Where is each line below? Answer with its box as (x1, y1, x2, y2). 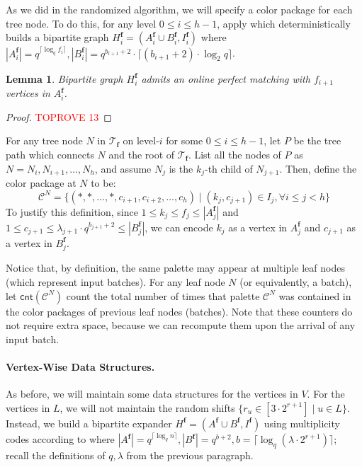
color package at (6, 175, 77, 190)
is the (169, 161, 193, 175)
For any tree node (6, 133, 83, 148)
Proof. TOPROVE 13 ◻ (6, 109, 112, 124)
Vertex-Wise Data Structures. (6, 359, 155, 374)
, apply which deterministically (217, 16, 351, 30)
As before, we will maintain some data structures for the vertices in (6, 386, 298, 401)
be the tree (293, 133, 341, 148)
